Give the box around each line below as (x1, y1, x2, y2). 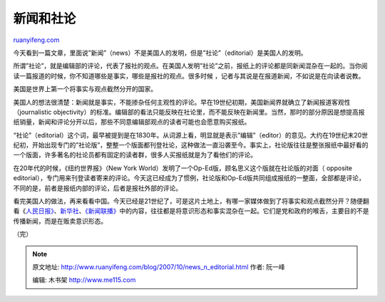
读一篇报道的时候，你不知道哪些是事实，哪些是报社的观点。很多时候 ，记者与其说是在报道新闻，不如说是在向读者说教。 (13, 71, 365, 80)
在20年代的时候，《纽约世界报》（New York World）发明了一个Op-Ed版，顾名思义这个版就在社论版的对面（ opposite (13, 164, 353, 172)
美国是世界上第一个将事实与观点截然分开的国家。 (13, 85, 157, 93)
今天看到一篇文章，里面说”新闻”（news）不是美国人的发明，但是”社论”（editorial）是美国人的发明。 (13, 48, 307, 57)
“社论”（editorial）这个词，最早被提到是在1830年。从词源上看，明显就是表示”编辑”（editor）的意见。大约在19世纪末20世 (13, 130, 369, 139)
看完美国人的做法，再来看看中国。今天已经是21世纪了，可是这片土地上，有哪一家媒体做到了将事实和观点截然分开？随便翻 (13, 197, 370, 206)
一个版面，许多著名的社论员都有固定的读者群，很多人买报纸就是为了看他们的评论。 (13, 150, 257, 160)
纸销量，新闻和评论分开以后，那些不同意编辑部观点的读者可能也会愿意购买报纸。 (13, 118, 251, 126)
